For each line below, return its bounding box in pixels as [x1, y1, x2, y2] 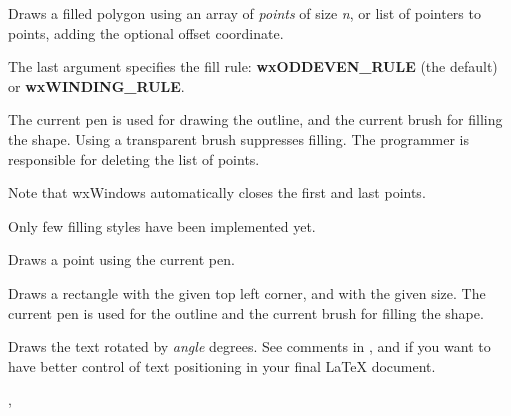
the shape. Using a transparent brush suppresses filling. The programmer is [8, 128, 470, 149]
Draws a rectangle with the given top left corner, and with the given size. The [8, 282, 486, 303]
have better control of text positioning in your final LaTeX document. [8, 355, 436, 376]
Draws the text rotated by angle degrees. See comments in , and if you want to [8, 336, 491, 357]
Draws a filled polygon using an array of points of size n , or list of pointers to [8, 3, 481, 23]
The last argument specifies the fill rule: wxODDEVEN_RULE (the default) [8, 56, 498, 77]
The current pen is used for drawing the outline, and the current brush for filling [8, 109, 503, 130]
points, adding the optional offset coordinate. [8, 22, 284, 43]
